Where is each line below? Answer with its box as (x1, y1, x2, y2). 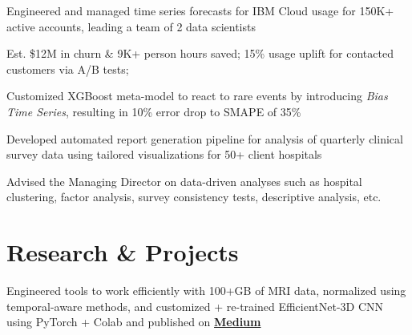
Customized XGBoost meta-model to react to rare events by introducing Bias (6, 87, 388, 104)
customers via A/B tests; (6, 60, 129, 77)
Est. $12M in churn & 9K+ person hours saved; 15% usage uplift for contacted (6, 45, 394, 62)
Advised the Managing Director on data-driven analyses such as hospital (6, 172, 362, 189)
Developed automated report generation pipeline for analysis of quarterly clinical (6, 130, 403, 147)
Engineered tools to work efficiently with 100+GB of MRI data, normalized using (6, 282, 406, 299)
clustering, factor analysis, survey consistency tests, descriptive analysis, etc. (6, 188, 382, 205)
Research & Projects (6, 236, 239, 268)
